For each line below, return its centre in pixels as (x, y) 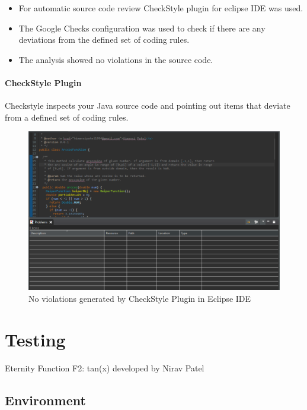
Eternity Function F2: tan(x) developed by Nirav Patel (105, 368)
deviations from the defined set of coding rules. (104, 40)
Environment (45, 400)
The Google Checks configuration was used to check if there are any (142, 28)
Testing (35, 339)
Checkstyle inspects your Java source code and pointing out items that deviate (148, 105)
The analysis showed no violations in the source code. (116, 59)
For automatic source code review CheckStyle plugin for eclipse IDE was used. (161, 8)
